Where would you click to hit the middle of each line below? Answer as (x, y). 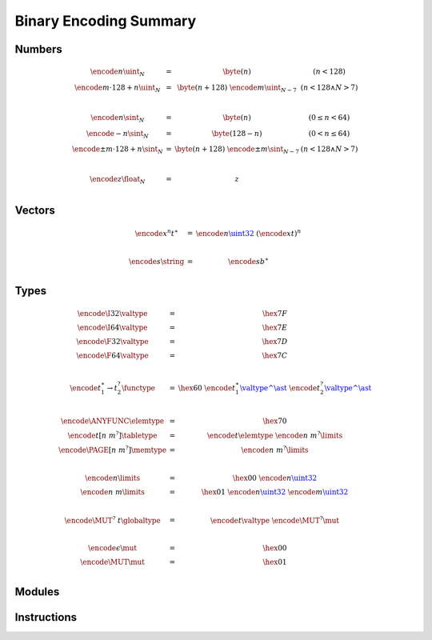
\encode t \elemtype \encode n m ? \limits (275, 435)
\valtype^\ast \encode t (280, 388)
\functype (138, 388)
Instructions (46, 617)
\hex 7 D (275, 341)
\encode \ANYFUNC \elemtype (112, 421)
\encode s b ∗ (249, 261)
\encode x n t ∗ (157, 232)
